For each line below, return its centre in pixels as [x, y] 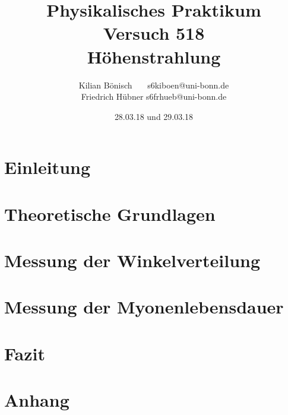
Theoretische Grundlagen [110, 213]
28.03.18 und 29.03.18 [154, 116]
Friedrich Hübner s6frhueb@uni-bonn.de [154, 96]
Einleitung [48, 167]
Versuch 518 [154, 33]
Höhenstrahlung [154, 56]
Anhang [37, 400]
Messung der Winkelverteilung [132, 260]
